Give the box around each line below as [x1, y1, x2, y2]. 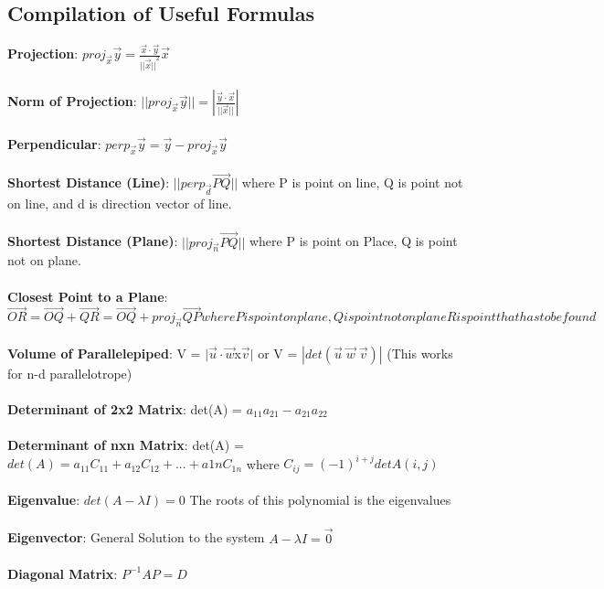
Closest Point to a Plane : [7, 286, 168, 305]
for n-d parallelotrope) [7, 363, 132, 382]
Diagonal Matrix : [7, 563, 118, 583]
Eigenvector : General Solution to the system [7, 528, 265, 547]
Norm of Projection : [7, 91, 137, 111]
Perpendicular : [7, 134, 101, 153]
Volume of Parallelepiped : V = [7, 343, 201, 362]
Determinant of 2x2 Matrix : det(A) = [7, 399, 242, 418]
